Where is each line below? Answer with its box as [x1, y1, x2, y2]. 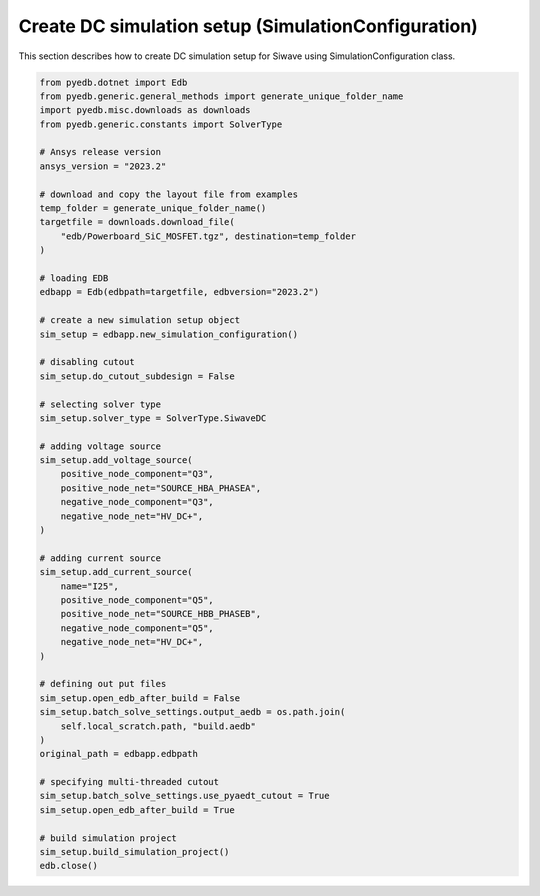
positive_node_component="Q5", [60, 594, 214, 605]
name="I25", [60, 580, 120, 592]
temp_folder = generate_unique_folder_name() [39, 203, 267, 214]
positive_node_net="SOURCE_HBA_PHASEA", [60, 482, 262, 494]
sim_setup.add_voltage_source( [39, 455, 194, 466]
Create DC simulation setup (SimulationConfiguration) [18, 15, 479, 37]
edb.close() [39, 860, 99, 872]
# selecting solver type [39, 398, 162, 410]
